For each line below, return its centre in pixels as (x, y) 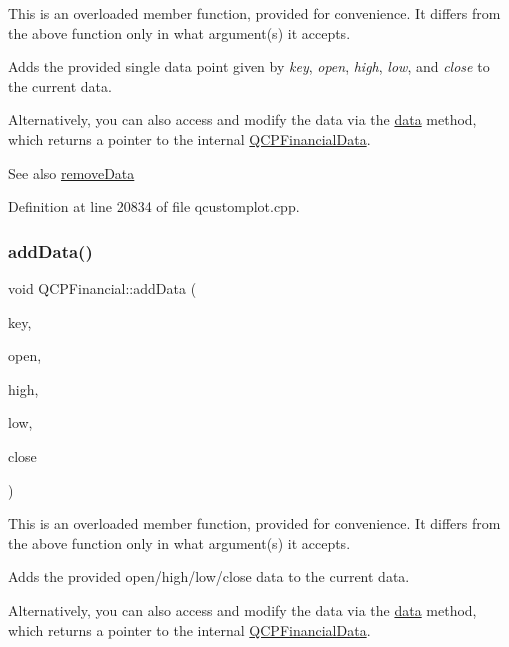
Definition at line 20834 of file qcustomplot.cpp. (154, 206)
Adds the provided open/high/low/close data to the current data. (209, 576)
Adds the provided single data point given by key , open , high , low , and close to (249, 66)
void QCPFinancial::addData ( (102, 287)
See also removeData (71, 172)
